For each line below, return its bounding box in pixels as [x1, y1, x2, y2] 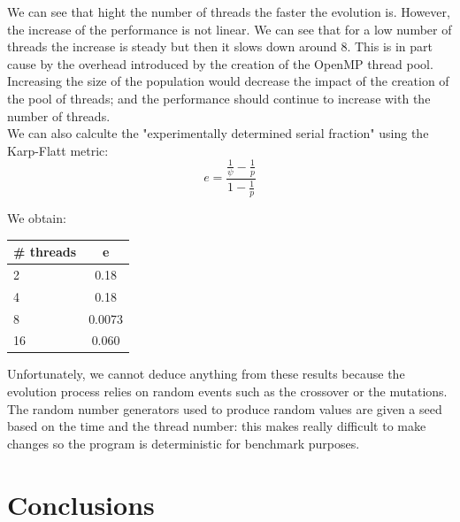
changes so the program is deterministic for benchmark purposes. [7, 434, 360, 452]
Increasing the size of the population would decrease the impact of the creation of [7, 72, 449, 90]
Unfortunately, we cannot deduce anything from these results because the [7, 365, 405, 383]
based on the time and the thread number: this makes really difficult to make [7, 417, 426, 435]
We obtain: [7, 208, 66, 226]
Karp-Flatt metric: [7, 141, 109, 159]
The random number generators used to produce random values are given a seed [7, 399, 442, 418]
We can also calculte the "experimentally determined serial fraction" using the [7, 124, 429, 142]
